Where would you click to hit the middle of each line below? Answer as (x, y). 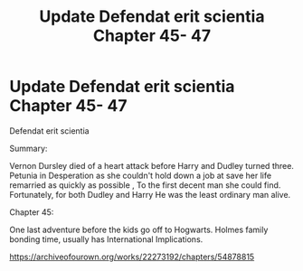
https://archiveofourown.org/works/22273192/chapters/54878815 (132, 257)
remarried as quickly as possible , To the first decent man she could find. (145, 185)
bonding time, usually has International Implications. (106, 239)
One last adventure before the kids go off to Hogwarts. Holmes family (139, 229)
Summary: (28, 148)
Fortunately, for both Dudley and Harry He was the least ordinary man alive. (150, 194)
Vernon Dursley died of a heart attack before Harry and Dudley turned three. (151, 165)
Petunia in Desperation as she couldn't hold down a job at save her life (141, 175)
